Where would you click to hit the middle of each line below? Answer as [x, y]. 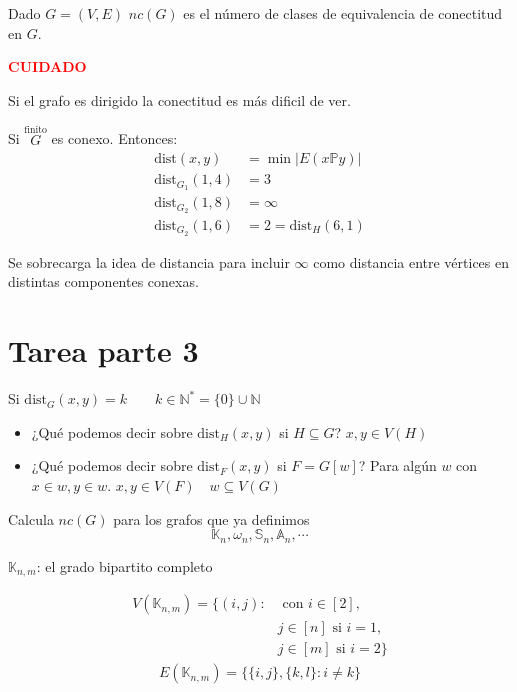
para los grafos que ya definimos [211, 518]
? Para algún [397, 465]
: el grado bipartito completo [124, 565]
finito [35, 129]
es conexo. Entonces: [114, 138]
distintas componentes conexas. [103, 281]
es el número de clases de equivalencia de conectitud [343, 13]
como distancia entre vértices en [411, 261]
